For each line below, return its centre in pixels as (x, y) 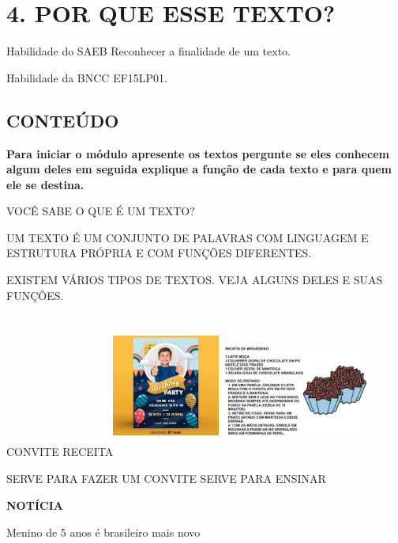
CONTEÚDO (63, 120)
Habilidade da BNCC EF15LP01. (87, 77)
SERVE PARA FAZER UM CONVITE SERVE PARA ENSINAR (166, 478)
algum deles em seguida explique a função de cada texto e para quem (199, 169)
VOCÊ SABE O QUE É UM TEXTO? (101, 211)
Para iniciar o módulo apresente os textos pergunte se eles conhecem (198, 153)
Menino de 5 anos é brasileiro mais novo (103, 532)
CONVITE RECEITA (60, 452)
